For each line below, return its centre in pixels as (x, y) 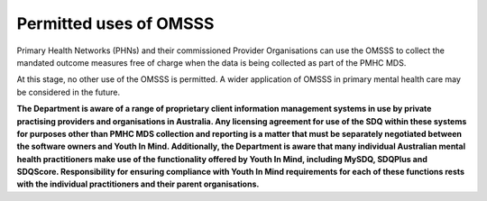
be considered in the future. (69, 92)
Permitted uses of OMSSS (115, 23)
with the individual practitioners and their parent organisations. (138, 184)
